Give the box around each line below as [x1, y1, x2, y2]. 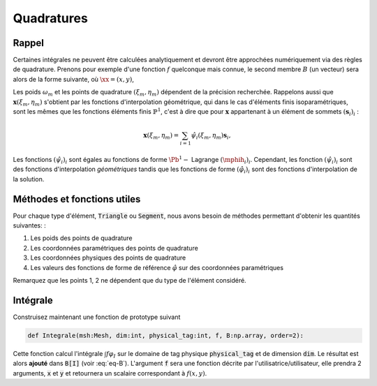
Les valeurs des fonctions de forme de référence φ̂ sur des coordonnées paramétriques [30, 263, 284, 272]
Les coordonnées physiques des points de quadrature [30, 253, 186, 262]
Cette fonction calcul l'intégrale [13, 349, 103, 357]
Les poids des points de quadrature [30, 234, 133, 242]
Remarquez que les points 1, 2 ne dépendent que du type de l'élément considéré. [13, 276, 247, 284]
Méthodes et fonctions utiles [13, 193, 141, 205]
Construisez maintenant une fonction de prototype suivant [13, 313, 181, 321]
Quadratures [13, 10, 89, 26]
